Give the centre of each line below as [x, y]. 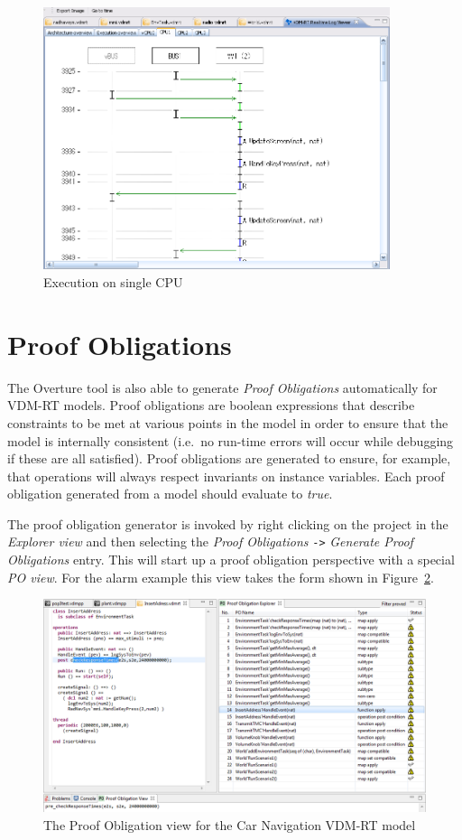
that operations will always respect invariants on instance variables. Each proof [226, 476]
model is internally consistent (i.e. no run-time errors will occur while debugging [231, 440]
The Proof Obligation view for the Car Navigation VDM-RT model [230, 824]
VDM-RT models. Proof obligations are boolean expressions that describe [211, 405]
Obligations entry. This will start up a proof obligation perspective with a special [231, 560]
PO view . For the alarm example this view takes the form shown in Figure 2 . [221, 577]
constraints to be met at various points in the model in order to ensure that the [228, 422]
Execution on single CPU [113, 282]
